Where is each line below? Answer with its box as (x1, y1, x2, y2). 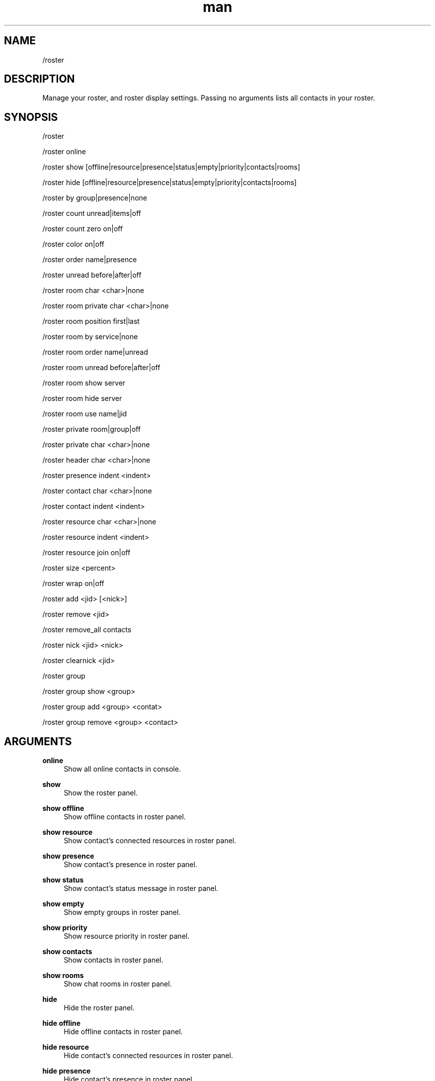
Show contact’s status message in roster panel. (64, 884, 218, 893)
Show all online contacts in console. (64, 765, 181, 774)
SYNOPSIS (4, 110, 58, 123)
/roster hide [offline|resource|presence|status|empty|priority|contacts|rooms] (42, 178, 297, 187)
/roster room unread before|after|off (42, 363, 160, 372)
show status (42, 876, 84, 884)
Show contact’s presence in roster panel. (64, 860, 198, 869)
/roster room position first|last (42, 317, 140, 326)
